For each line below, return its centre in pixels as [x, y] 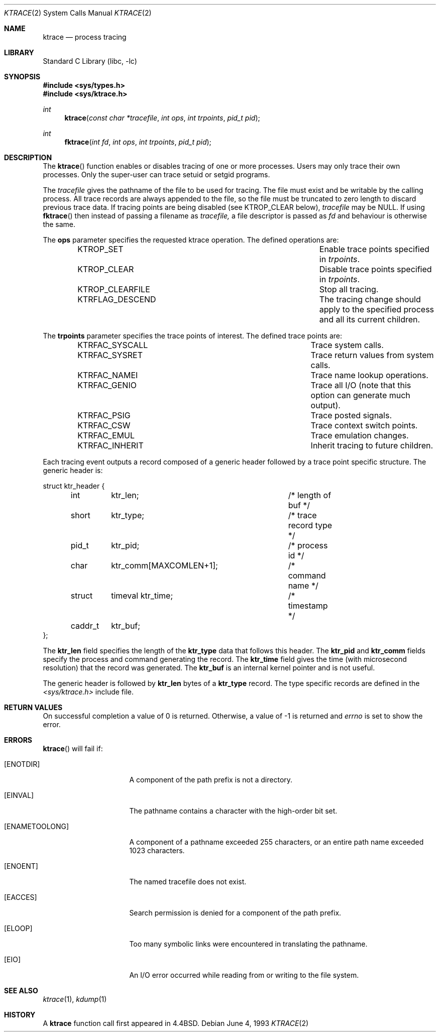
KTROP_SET [100, 249]
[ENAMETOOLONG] [37, 826]
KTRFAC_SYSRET [110, 355]
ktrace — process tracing [85, 37]
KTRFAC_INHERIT [111, 445]
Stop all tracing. [349, 289]
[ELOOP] [18, 928]
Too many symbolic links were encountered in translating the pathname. [248, 944]
